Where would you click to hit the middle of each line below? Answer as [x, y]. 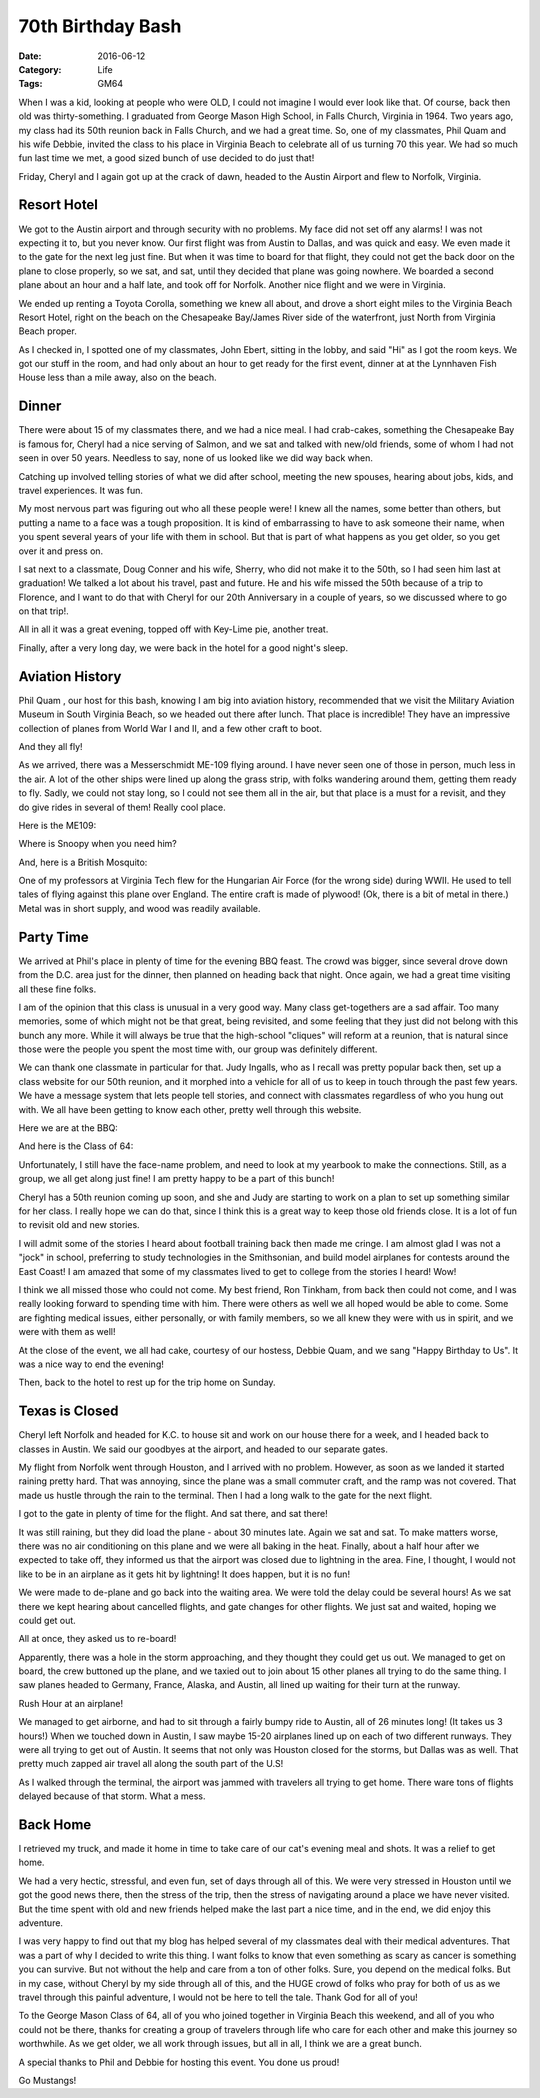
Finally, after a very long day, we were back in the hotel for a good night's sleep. [183, 647]
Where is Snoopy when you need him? [97, 844]
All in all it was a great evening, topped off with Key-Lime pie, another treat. [173, 629]
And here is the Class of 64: [76, 1146]
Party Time [53, 936]
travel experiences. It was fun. [81, 490]
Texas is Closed [68, 1411]
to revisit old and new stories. [79, 1225]
